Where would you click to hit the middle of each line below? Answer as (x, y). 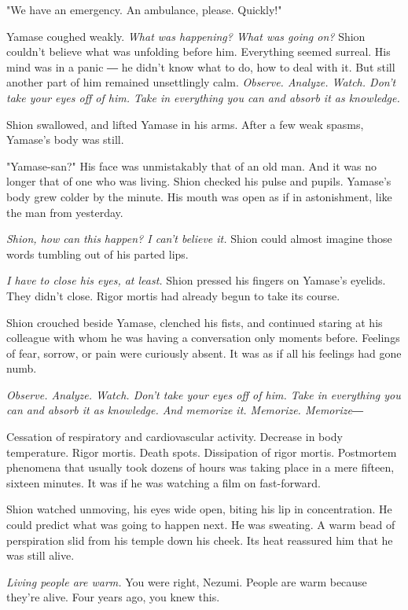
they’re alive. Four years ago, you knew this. (113, 597)
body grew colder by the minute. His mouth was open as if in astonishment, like (199, 196)
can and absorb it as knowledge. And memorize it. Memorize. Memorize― (185, 410)
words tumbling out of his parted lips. (97, 254)
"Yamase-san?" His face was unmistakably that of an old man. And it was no (191, 165)
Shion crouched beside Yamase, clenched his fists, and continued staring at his (195, 322)
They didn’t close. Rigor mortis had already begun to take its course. (173, 295)
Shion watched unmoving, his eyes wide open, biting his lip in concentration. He (199, 509)
